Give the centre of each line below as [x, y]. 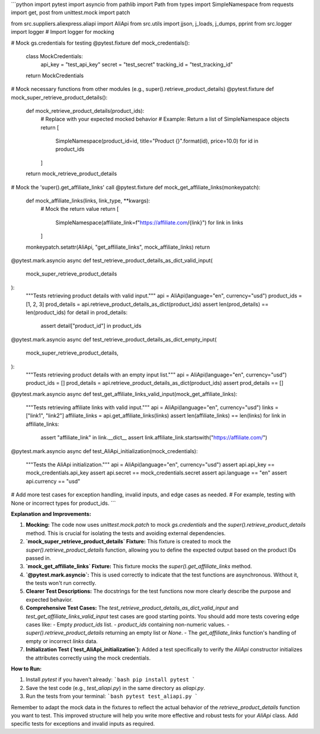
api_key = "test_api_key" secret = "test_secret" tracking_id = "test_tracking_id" [137, 65]
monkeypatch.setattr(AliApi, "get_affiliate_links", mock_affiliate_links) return [118, 247]
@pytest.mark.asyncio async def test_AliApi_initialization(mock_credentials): [104, 451]
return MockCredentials [55, 75]
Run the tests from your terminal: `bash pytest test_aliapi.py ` [112, 696]
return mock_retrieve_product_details [71, 174]
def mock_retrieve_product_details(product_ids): [85, 110]
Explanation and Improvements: [51, 514]
